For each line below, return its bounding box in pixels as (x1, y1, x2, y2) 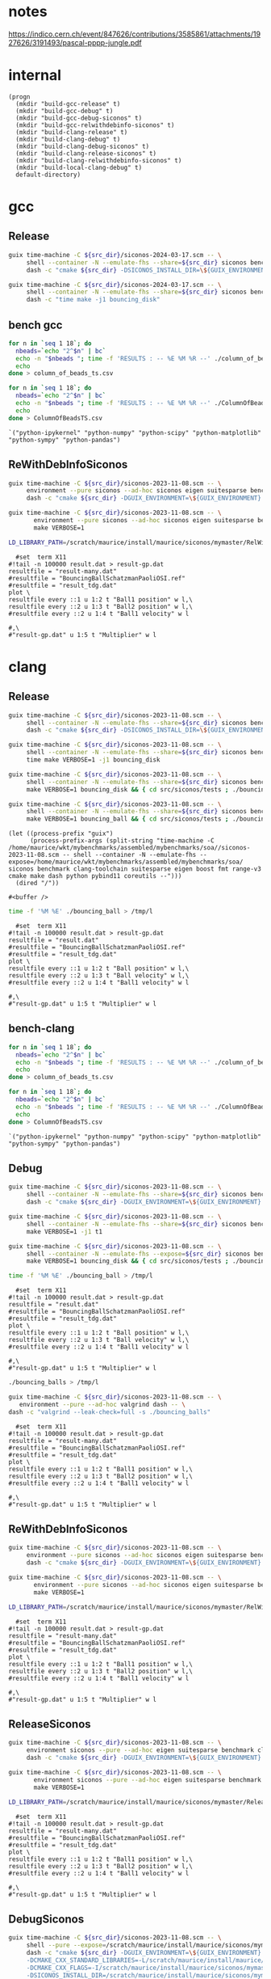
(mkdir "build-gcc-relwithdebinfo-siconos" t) (15, 120, 175, 129)
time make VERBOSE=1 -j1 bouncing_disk (26, 756, 161, 764)
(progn (8, 92, 31, 101)
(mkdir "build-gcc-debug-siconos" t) (15, 114, 143, 122)
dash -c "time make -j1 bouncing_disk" (26, 296, 161, 304)
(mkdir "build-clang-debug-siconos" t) (15, 142, 150, 150)
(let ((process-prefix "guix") (8, 829, 114, 838)
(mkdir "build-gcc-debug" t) (15, 107, 114, 115)
